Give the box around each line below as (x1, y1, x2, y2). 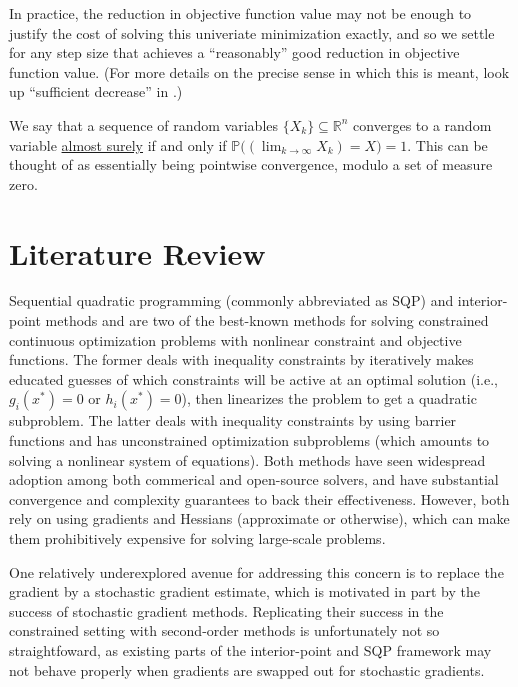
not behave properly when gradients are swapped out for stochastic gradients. (9, 659, 485, 680)
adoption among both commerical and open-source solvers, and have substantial (9, 469, 499, 490)
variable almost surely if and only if (9, 134, 227, 155)
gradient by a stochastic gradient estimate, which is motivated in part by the (9, 581, 480, 602)
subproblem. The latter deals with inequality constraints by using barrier (9, 410, 457, 431)
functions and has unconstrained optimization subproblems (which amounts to (9, 430, 490, 451)
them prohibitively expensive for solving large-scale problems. (9, 528, 386, 548)
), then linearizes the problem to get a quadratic (181, 388, 477, 409)
